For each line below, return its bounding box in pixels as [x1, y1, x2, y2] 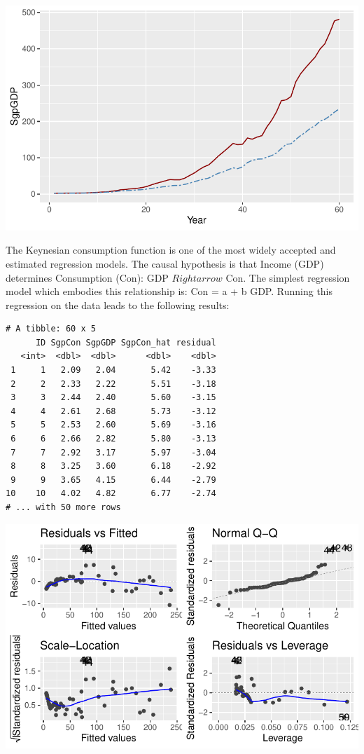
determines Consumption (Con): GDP [6, 270, 169, 285]
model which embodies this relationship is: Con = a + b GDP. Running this [6, 284, 333, 299]
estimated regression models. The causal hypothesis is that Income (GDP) [6, 256, 324, 270]
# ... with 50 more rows [6, 502, 121, 512]
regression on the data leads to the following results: [6, 297, 230, 312]
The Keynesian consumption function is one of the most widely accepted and [6, 242, 336, 257]
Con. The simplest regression [225, 270, 350, 285]
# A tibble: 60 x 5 [6, 324, 96, 334]
